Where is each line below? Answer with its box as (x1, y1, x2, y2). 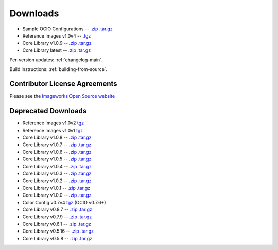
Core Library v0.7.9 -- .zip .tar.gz (22, 213, 92, 220)
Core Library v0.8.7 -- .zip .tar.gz (22, 206, 92, 212)
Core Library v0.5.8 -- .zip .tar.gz (22, 235, 93, 241)
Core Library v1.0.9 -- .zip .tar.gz (22, 40, 92, 46)
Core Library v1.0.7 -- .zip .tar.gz (22, 141, 92, 148)
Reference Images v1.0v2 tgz (22, 120, 84, 126)
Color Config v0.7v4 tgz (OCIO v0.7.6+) (22, 199, 106, 205)
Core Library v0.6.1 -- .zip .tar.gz (22, 221, 91, 227)
